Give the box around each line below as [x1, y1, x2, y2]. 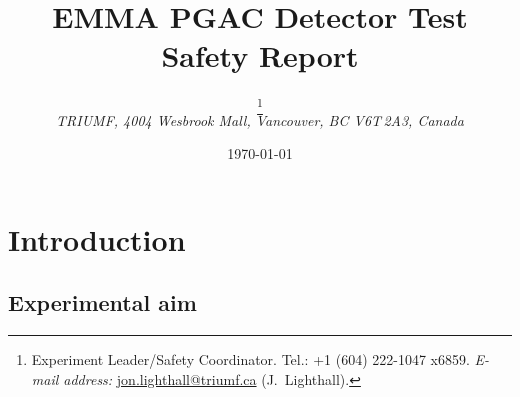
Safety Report [161, 35, 359, 76]
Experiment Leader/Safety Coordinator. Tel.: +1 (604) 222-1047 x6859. [31, 349, 470, 370]
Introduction [8, 218, 186, 259]
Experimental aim [8, 287, 197, 318]
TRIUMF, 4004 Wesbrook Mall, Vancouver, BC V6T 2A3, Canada [56, 109, 464, 130]
